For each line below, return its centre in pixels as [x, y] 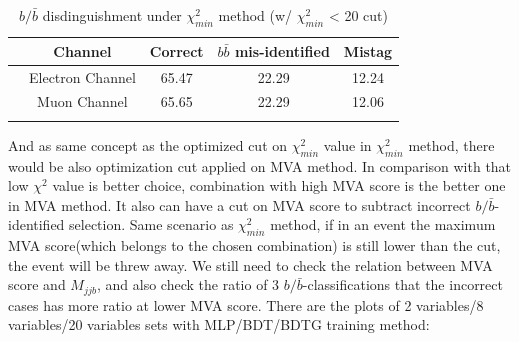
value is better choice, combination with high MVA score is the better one [279, 185]
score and [37, 284]
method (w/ [255, 15]
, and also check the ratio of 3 [188, 284]
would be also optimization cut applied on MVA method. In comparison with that [260, 165]
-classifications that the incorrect [402, 284]
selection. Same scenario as [151, 224]
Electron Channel [82, 76]
